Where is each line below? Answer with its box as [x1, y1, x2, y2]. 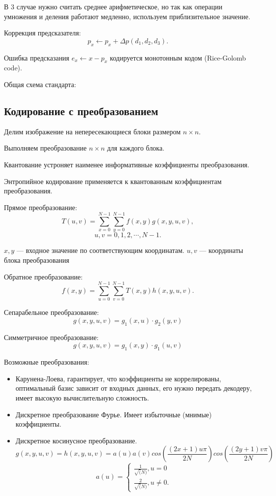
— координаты [199, 245, 244, 255]
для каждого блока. [107, 143, 165, 153]
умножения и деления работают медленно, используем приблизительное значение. [4, 11, 250, 21]
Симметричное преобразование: [4, 332, 99, 342]
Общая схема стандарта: [4, 79, 76, 89]
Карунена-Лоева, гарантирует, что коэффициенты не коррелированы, [15, 373, 221, 383]
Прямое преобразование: [4, 202, 77, 212]
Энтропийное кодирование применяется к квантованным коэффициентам [4, 176, 222, 186]
